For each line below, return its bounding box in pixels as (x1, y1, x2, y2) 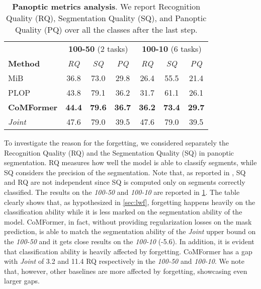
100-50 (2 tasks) (68, 43, 128, 54)
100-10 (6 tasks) (142, 43, 202, 54)
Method (8, 57, 40, 69)
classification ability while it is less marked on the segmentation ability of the (4, 206, 242, 217)
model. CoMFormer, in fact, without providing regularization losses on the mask (4, 216, 252, 227)
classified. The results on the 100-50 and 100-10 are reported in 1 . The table (4, 186, 240, 197)
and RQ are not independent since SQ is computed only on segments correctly (4, 177, 245, 187)
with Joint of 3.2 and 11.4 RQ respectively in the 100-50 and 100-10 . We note (4, 256, 245, 266)
